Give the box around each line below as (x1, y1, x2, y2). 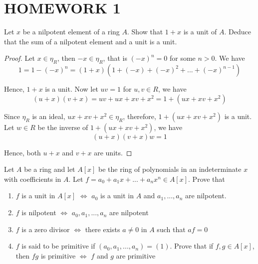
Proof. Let (4, 53, 35, 63)
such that (157, 224, 186, 234)
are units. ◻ (94, 147, 132, 157)
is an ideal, (32, 111, 65, 121)
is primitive (40, 250, 76, 261)
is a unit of (183, 26, 217, 37)
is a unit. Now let (45, 84, 98, 94)
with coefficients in (4, 173, 61, 184)
